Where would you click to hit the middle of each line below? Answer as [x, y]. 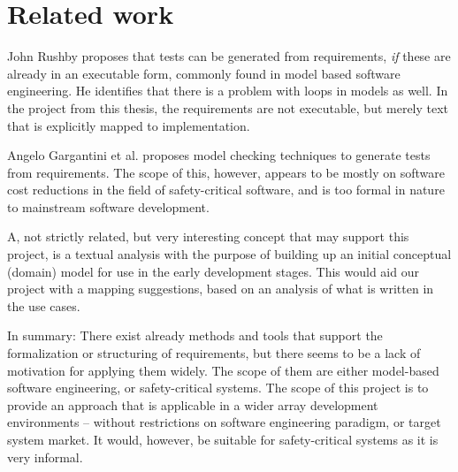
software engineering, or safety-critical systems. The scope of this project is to [218, 388]
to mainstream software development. [108, 206]
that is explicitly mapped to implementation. [129, 125]
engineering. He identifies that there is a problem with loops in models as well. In [228, 91]
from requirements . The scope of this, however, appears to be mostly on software [226, 172]
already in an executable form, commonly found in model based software [204, 73]
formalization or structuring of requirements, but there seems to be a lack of [214, 353]
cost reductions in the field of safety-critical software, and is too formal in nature [226, 190]
